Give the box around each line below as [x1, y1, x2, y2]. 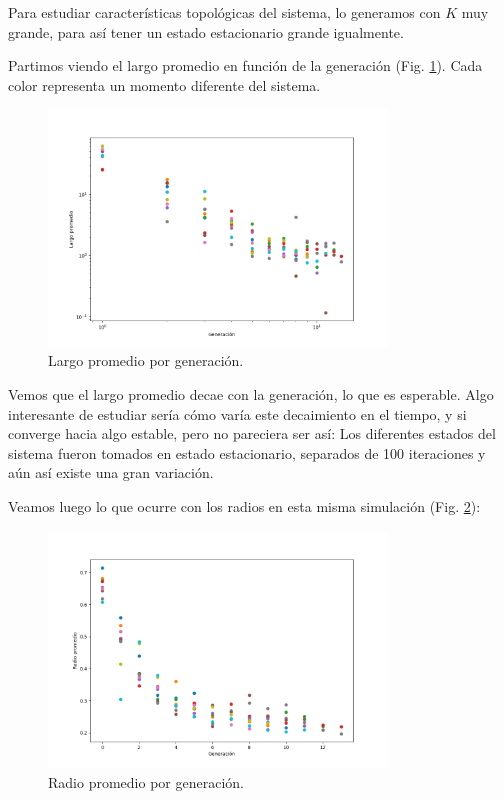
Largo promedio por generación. [48, 350, 244, 371]
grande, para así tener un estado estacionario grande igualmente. [8, 21, 404, 42]
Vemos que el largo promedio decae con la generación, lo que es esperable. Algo [8, 383, 494, 404]
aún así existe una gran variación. [8, 462, 214, 483]
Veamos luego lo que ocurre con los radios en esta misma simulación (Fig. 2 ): [8, 495, 481, 516]
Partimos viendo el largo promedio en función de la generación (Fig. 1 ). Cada [8, 55, 483, 76]
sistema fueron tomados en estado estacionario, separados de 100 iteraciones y [8, 442, 486, 463]
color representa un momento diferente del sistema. [8, 74, 321, 95]
